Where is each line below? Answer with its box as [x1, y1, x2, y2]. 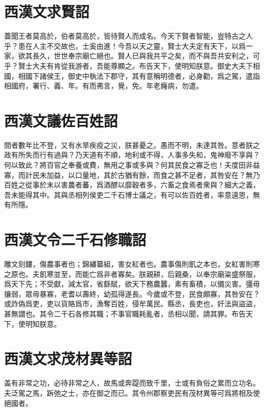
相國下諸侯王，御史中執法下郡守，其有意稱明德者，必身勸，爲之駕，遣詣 [18, 70, 260, 81]
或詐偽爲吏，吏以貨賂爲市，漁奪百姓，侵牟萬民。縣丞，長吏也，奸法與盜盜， [4, 298, 260, 309]
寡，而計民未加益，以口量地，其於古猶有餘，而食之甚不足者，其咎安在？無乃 [4, 169, 260, 180]
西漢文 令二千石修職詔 [4, 229, 147, 250]
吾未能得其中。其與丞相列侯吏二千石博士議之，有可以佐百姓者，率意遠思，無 [4, 189, 260, 200]
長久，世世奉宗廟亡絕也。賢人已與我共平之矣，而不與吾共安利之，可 [32, 50, 260, 61]
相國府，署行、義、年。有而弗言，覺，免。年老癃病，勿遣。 [4, 80, 203, 91]
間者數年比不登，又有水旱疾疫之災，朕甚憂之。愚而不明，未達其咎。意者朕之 [4, 139, 260, 150]
